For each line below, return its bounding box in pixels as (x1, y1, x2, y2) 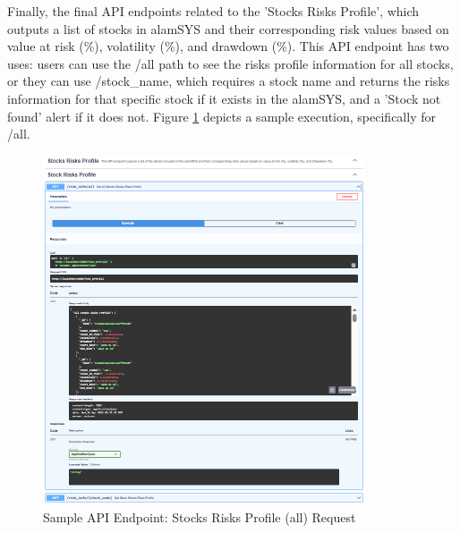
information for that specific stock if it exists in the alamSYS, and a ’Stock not (7, 89, 441, 107)
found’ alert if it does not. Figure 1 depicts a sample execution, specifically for (7, 106, 436, 125)
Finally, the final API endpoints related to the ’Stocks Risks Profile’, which (7, 2, 420, 20)
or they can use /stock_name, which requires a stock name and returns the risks (7, 72, 450, 90)
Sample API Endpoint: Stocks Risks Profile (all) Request (43, 508, 356, 527)
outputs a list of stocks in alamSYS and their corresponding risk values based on (7, 19, 449, 38)
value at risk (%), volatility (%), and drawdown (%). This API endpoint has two (7, 37, 449, 55)
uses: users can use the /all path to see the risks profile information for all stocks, (7, 54, 454, 72)
